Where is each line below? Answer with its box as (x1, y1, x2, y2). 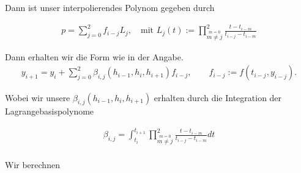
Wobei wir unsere (5, 91, 70, 104)
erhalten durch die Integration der (154, 91, 282, 104)
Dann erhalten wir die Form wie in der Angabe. (5, 50, 184, 63)
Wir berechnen (5, 158, 60, 171)
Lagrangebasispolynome (5, 105, 94, 118)
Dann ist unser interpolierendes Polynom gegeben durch (5, 1, 215, 13)
